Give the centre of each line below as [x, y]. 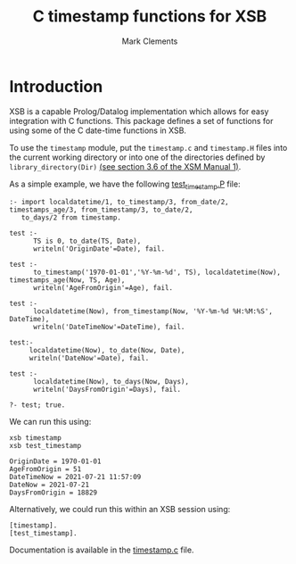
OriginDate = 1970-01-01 [55, 461]
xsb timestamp [36, 438]
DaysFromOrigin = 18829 [53, 493]
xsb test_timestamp [45, 446]
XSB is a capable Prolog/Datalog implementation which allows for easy [139, 111]
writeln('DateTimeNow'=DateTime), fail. [109, 328]
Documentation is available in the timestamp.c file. [102, 550]
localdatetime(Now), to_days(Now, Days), [111, 382]
